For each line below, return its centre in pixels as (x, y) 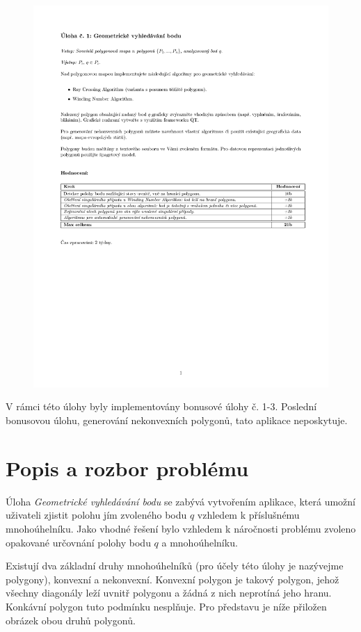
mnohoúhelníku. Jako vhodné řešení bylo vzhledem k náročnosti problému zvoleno (181, 528)
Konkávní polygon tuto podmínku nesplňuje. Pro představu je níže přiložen (166, 606)
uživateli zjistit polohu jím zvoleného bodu (96, 515)
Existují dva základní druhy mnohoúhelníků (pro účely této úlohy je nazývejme (175, 566)
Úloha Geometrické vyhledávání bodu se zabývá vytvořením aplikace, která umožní (181, 501)
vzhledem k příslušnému (248, 515)
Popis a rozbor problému (127, 468)
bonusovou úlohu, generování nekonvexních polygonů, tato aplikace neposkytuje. (177, 420)
